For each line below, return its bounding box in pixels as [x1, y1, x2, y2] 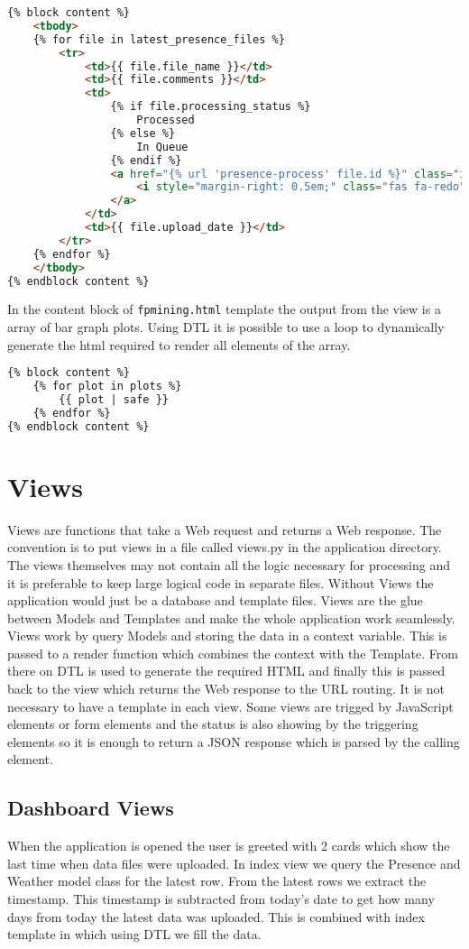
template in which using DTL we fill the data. [7, 925, 262, 944]
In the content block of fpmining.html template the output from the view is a [7, 299, 441, 318]
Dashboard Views [7, 794, 174, 822]
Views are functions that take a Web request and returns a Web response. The [7, 520, 442, 539]
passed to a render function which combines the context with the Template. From [7, 643, 458, 662]
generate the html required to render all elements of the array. [7, 335, 351, 354]
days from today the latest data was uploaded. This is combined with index [7, 907, 425, 926]
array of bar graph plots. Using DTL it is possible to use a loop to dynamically [7, 318, 445, 336]
